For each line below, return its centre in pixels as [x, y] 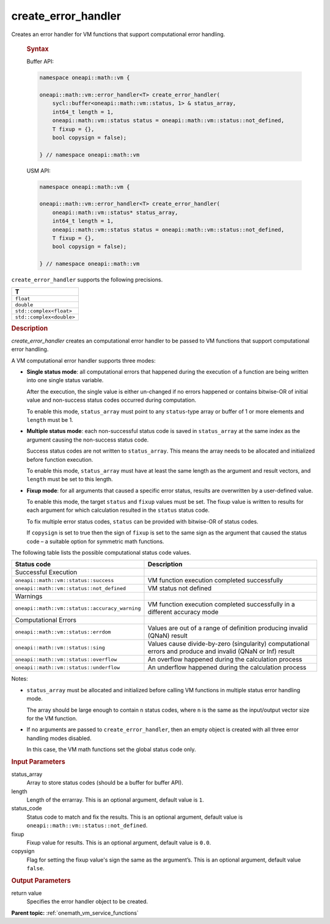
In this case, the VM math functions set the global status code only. [111, 750]
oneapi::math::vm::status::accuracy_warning [78, 608]
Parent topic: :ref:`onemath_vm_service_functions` [75, 913]
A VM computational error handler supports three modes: [83, 360]
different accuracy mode [183, 612]
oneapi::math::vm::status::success [64, 580]
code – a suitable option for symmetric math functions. [95, 541]
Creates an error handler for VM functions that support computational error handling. [118, 34]
